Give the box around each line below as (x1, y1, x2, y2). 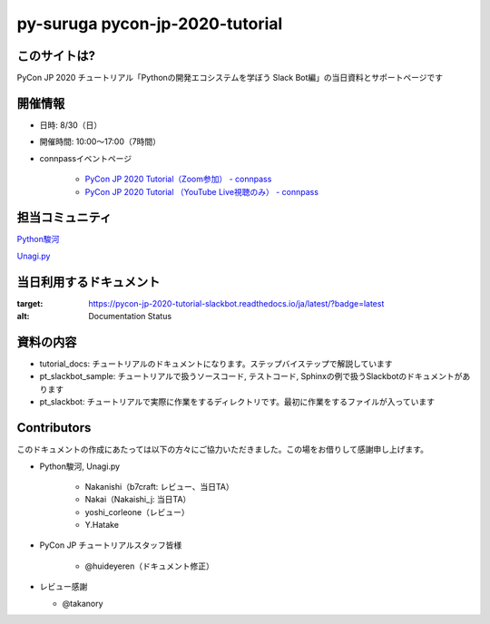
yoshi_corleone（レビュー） (84, 506, 190, 517)
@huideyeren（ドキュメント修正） (84, 561, 215, 571)
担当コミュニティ (16, 210, 113, 226)
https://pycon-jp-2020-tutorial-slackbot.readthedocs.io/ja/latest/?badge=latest (88, 297, 385, 308)
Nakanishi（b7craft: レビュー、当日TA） (84, 481, 235, 492)
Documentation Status (88, 311, 172, 322)
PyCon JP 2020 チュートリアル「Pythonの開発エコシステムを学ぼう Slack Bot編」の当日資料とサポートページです (16, 73, 444, 83)
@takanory (62, 598, 103, 609)
